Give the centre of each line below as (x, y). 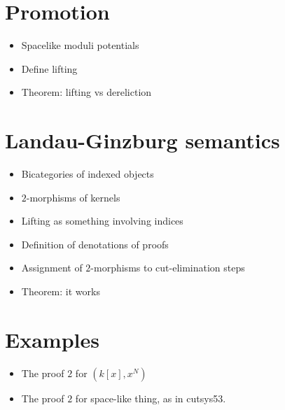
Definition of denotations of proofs (95, 244)
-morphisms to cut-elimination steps (168, 268)
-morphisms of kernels (73, 197)
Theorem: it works (61, 291)
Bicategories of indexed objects (88, 174)
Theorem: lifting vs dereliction (86, 92)
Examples (52, 339)
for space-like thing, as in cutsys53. (151, 398)
